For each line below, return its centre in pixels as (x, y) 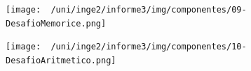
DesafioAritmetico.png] (61, 60)
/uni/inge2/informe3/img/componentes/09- (149, 10)
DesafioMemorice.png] (56, 23)
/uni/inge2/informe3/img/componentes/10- (149, 47)
